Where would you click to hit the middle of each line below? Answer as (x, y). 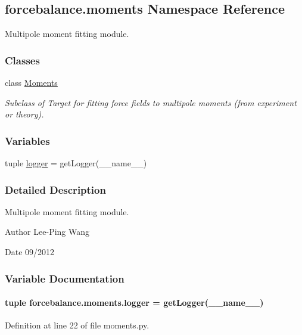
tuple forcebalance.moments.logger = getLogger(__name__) (134, 303)
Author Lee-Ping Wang (47, 232)
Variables (27, 140)
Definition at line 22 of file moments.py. (77, 325)
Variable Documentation (65, 278)
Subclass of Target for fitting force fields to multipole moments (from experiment (151, 102)
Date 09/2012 (30, 252)
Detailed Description (55, 189)
